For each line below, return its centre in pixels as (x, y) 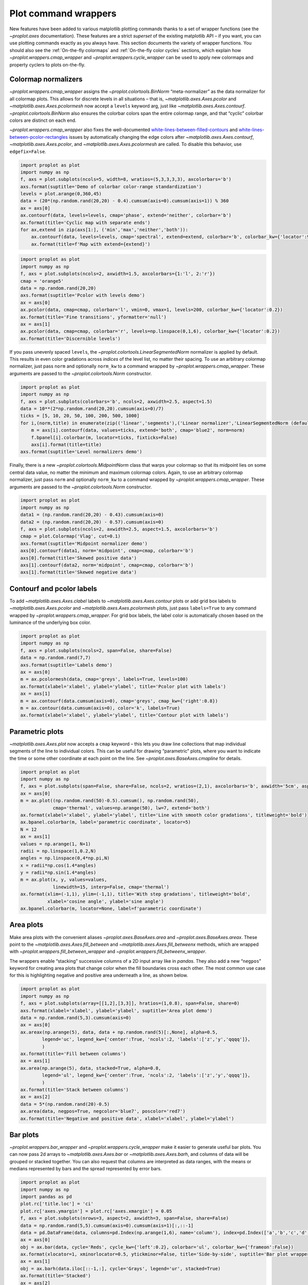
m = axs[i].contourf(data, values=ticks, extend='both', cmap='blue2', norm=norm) (138, 430)
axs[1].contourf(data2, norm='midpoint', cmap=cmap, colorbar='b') (107, 565)
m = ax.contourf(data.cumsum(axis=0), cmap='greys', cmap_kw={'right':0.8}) (119, 701)
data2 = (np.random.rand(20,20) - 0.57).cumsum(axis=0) (92, 522)
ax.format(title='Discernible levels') (70, 338)
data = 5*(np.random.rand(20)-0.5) (65, 1104)
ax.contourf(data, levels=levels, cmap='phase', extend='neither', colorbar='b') (126, 215)
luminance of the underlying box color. (50, 622)
